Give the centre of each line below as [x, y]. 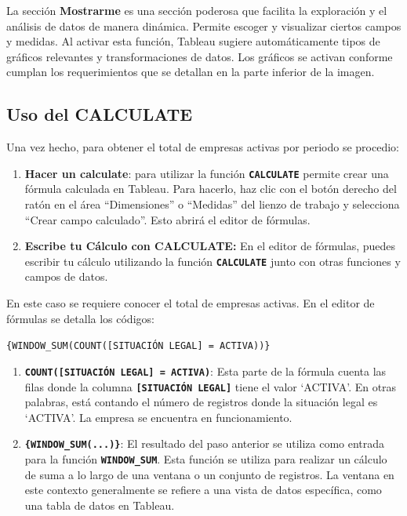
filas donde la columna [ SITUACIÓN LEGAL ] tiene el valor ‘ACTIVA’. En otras [211, 386]
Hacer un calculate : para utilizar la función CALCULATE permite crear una [207, 173]
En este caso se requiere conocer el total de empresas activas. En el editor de [191, 303]
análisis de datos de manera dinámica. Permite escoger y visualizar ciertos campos [204, 25]
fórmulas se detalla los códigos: [80, 318]
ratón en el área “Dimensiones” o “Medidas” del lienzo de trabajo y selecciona [212, 204]
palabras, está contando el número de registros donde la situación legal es [201, 402]
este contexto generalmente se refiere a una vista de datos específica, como [203, 490]
